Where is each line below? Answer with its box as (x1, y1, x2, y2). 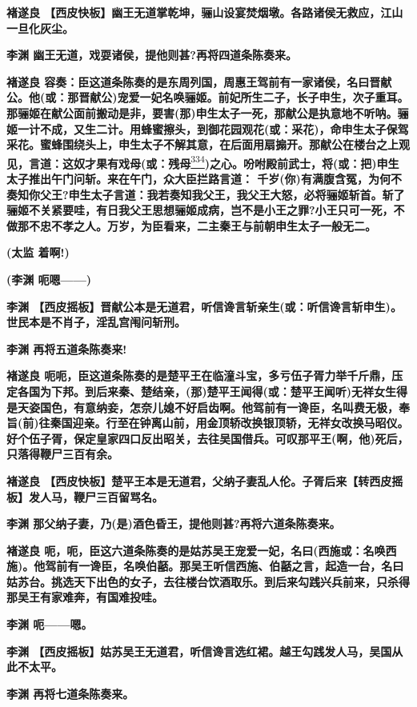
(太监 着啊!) (6, 244, 70, 261)
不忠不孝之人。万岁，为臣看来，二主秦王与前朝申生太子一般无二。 (28, 217, 376, 234)
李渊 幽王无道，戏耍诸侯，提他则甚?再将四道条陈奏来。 (6, 46, 297, 63)
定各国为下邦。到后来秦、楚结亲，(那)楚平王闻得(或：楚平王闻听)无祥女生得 (6, 382, 408, 399)
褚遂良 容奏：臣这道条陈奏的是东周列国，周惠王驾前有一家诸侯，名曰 (6, 73, 370, 90)
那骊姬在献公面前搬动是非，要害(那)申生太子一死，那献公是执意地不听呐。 (6, 104, 398, 121)
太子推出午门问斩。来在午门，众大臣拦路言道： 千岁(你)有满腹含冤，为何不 (6, 170, 402, 186)
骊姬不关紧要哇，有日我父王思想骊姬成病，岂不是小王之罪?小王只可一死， (6, 202, 394, 218)
